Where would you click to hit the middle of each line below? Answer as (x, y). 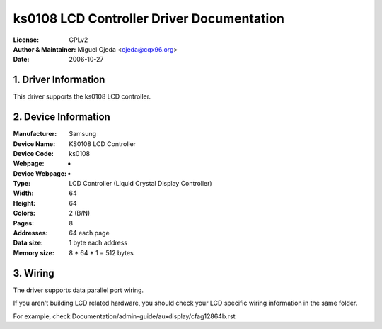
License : (26, 40)
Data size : (28, 243)
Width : (23, 193)
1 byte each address (98, 243)
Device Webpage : (40, 173)
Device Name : (34, 144)
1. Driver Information (59, 80)
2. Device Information (62, 117)
